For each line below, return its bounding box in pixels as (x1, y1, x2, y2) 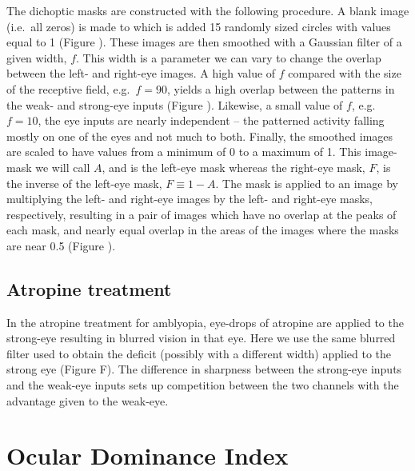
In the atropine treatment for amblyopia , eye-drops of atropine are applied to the (6, 313, 404, 330)
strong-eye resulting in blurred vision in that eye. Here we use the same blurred (6, 329, 396, 346)
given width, (6, 49, 67, 66)
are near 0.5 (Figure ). (6, 237, 116, 253)
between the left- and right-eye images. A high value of (6, 65, 276, 82)
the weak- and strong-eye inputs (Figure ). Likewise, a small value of (6, 96, 343, 113)
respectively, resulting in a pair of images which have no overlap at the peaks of (6, 206, 397, 222)
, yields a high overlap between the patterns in (166, 80, 395, 97)
